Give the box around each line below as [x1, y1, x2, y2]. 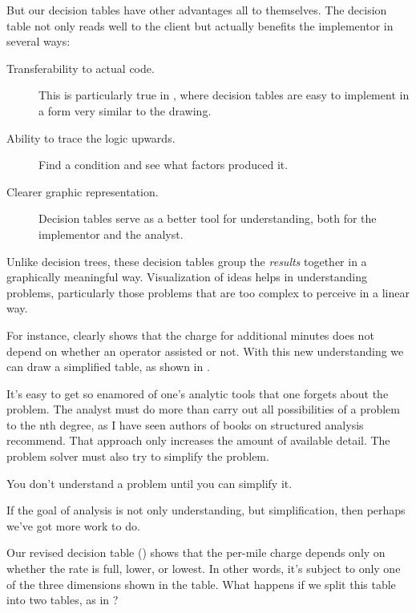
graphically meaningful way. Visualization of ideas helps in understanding [6, 268, 368, 285]
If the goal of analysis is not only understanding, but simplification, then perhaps [6, 502, 406, 518]
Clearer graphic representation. [6, 183, 159, 200]
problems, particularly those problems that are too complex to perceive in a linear [6, 284, 410, 300]
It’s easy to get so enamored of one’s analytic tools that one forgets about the [6, 385, 389, 401]
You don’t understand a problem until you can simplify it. [6, 474, 293, 491]
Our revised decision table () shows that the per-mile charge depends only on [6, 544, 386, 561]
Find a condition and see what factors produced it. [38, 156, 289, 173]
